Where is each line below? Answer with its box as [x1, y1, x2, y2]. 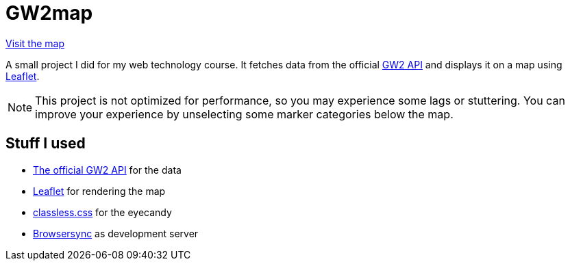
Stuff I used [5, 135, 86, 152]
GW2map [5, 1, 93, 25]
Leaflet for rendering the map [33, 185, 166, 197]
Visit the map [5, 37, 65, 49]
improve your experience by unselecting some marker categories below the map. [35, 107, 454, 121]
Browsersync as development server [33, 227, 199, 239]
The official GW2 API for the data [33, 163, 182, 176]
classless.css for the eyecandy [33, 206, 172, 218]
